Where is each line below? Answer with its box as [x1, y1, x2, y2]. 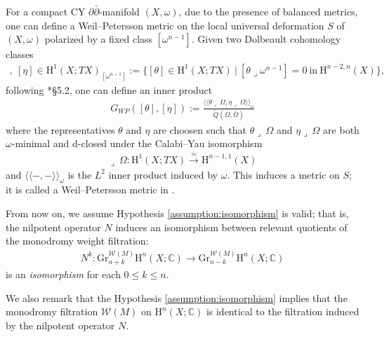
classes [6, 47, 34, 62]
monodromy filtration [6, 304, 98, 319]
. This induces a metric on [227, 167, 340, 181]
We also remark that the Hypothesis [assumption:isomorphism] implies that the [6, 290, 348, 305]
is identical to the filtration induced [206, 304, 360, 319]
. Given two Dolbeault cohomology [191, 32, 341, 46]
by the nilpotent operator [6, 317, 115, 332]
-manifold [98, 4, 140, 18]
